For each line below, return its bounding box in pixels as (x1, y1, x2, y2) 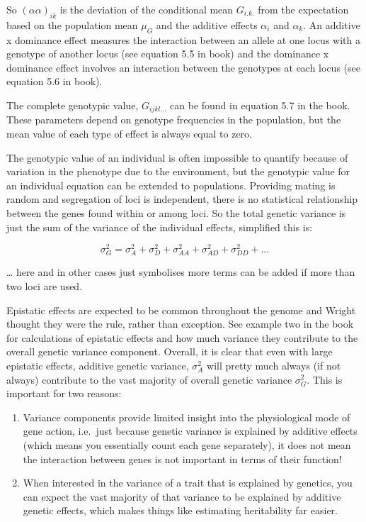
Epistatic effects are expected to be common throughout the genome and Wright (6, 302, 356, 317)
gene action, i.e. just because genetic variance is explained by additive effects (23, 423, 358, 438)
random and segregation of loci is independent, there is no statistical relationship (6, 191, 358, 206)
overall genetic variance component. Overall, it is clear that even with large (6, 344, 333, 359)
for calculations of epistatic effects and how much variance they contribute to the (6, 330, 358, 345)
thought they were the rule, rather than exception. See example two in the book (6, 316, 354, 331)
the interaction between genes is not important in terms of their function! (23, 451, 342, 466)
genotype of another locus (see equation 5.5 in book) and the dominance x (6, 46, 329, 61)
